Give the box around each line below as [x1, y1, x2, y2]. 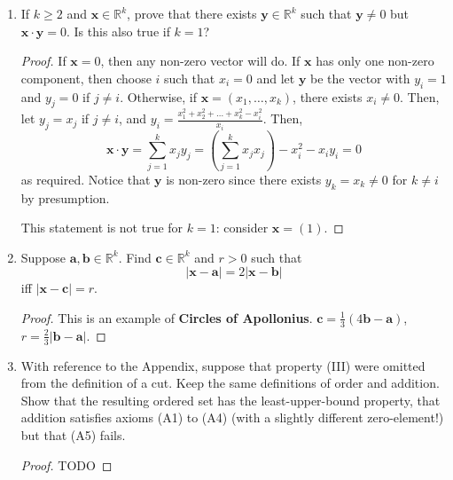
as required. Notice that [20, 169, 151, 188]
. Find [118, 248, 152, 266]
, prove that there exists [127, 4, 257, 22]
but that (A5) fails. [20, 425, 126, 444]
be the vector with [310, 68, 410, 87]
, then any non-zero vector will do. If [100, 51, 301, 70]
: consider [215, 218, 269, 237]
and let [256, 68, 295, 87]
